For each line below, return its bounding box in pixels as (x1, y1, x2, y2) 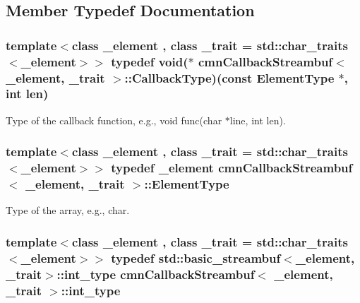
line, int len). (229, 112, 286, 127)
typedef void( (111, 52, 188, 70)
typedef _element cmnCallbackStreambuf (111, 159, 353, 177)
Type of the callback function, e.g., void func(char (6, 112, 222, 127)
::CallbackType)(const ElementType (124, 69, 335, 86)
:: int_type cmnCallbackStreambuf (56, 265, 255, 283)
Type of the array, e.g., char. (6, 203, 130, 218)
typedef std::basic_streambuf (111, 249, 281, 266)
